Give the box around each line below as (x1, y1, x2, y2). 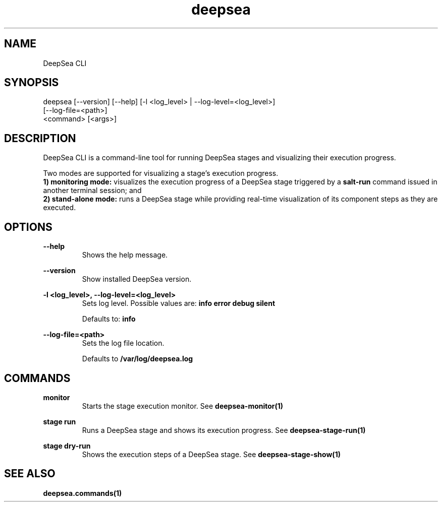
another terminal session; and (43, 186, 142, 195)
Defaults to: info (82, 314, 136, 324)
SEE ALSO (4, 467, 56, 480)
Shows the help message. (82, 250, 168, 260)
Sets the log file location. (82, 339, 164, 348)
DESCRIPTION (4, 132, 76, 145)
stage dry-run (43, 441, 91, 450)
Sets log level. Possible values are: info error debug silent (82, 299, 275, 308)
